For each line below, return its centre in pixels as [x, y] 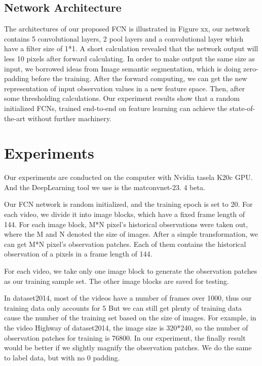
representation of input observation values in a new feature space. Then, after [124, 88]
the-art [15, 118]
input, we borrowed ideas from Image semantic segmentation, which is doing [123, 68]
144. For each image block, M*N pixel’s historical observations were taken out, [126, 224]
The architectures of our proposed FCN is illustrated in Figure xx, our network [127, 29]
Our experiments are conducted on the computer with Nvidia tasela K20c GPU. [128, 177]
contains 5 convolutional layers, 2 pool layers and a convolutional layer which [124, 38]
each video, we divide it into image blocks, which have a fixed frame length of [124, 214]
